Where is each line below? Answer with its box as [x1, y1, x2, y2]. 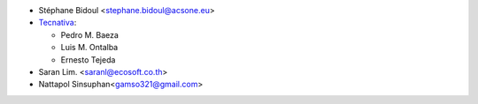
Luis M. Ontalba [60, 42, 119, 53]
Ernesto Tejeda [60, 54, 116, 65]
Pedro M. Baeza [60, 29, 119, 40]
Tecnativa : [38, 18, 77, 28]
